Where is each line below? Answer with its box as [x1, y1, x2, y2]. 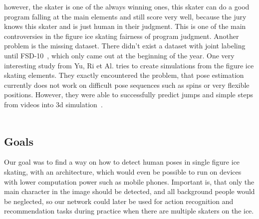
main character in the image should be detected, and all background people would [4, 186, 255, 197]
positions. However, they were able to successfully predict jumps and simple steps [4, 89, 253, 100]
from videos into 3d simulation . [4, 99, 103, 109]
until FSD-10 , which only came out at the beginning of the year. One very [4, 50, 235, 60]
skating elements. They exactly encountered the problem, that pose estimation [4, 70, 244, 80]
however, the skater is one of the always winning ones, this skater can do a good [4, 1, 250, 11]
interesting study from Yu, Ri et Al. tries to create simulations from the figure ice [4, 60, 254, 70]
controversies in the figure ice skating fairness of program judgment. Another [4, 30, 239, 41]
